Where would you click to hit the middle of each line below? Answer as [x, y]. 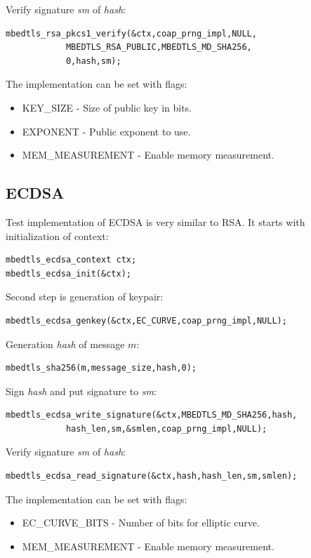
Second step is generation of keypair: [85, 297]
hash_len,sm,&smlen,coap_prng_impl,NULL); [166, 429]
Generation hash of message [65, 344]
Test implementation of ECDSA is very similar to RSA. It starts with [155, 221]
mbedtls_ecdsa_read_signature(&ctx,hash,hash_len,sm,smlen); [152, 476]
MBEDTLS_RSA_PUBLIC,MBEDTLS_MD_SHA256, [159, 47]
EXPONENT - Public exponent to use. [106, 131]
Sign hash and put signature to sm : [81, 391]
